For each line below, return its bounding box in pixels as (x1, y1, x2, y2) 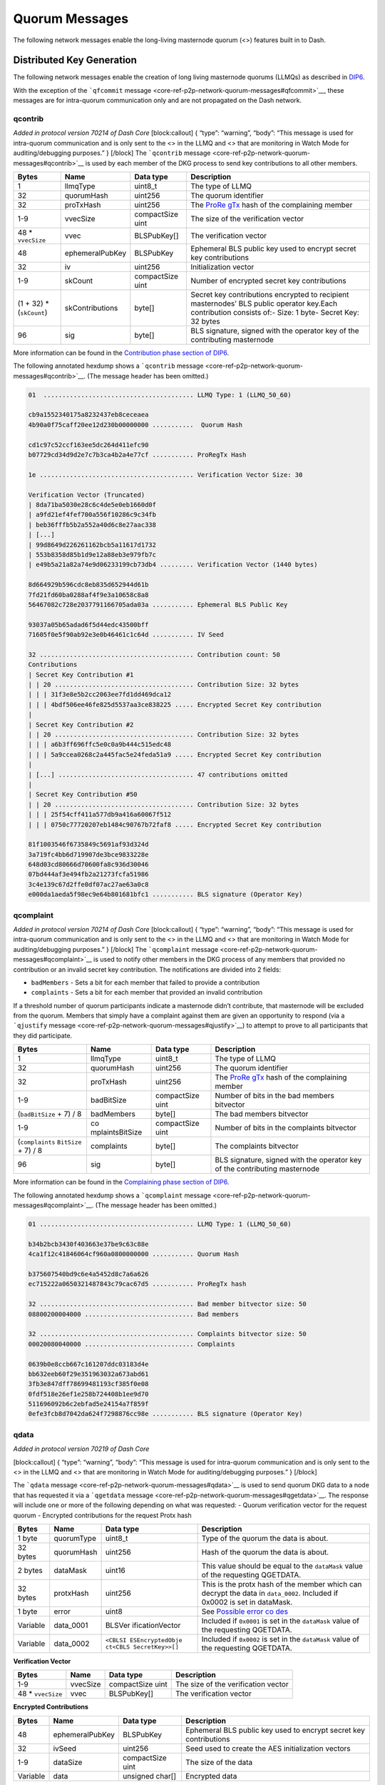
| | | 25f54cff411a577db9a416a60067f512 (28, 810, 171, 819)
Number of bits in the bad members (215, 1091, 334, 1101)
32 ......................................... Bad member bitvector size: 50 (28, 1300, 307, 1308)
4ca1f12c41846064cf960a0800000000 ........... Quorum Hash (28, 1250, 239, 1258)
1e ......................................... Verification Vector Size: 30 (28, 471, 303, 478)
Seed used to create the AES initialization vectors (185, 1743, 351, 1753)
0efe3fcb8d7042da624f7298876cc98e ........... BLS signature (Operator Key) (28, 1410, 303, 1418)
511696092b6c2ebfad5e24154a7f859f (28, 1400, 149, 1408)
